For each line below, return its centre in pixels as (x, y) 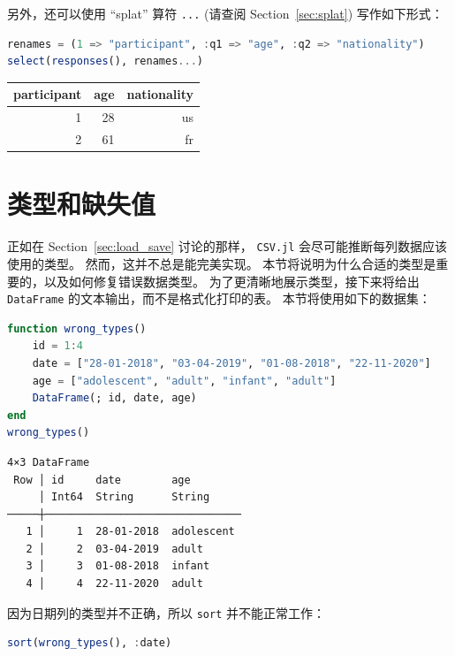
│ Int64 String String (124, 497)
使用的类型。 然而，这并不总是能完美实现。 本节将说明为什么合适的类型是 (222, 263)
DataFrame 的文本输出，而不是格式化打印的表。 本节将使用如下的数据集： (219, 298)
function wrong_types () (77, 328)
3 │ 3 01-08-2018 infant (118, 566)
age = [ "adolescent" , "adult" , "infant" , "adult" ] (184, 381)
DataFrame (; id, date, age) (114, 398)
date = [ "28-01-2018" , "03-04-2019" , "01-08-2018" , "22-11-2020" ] (231, 363)
